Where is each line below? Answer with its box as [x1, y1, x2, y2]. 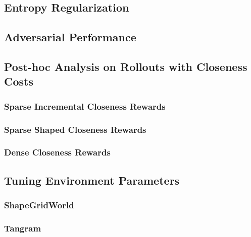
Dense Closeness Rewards [4, 146, 111, 159]
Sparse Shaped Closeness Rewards [4, 123, 146, 135]
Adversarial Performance [4, 29, 136, 45]
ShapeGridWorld [4, 198, 74, 211]
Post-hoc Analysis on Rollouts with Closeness [4, 58, 247, 74]
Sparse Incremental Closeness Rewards [4, 100, 166, 112]
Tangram [4, 221, 41, 234]
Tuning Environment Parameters [4, 172, 180, 188]
